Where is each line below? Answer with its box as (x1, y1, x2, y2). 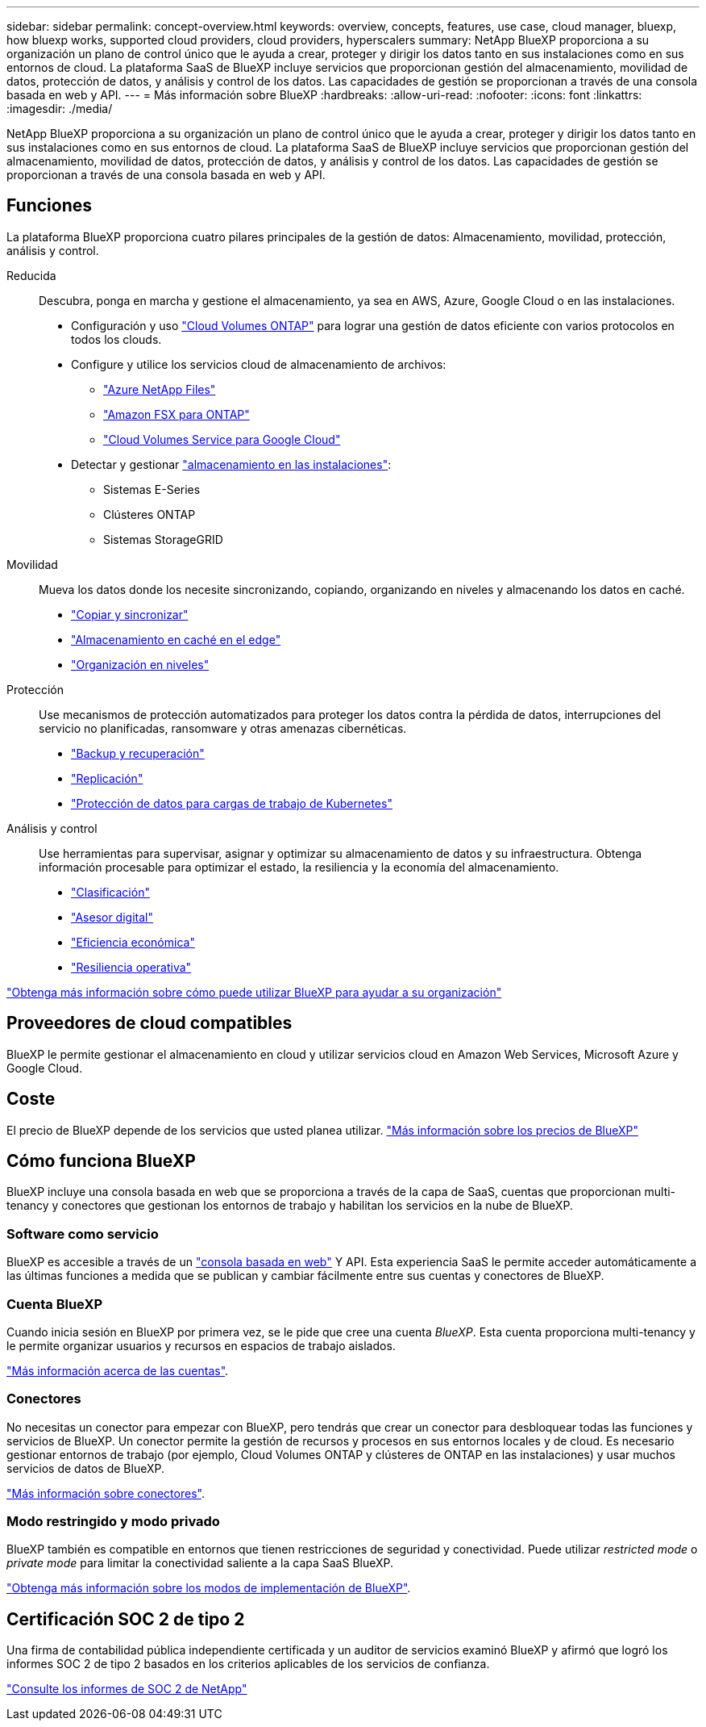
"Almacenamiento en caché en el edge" (71, 632, 281, 646)
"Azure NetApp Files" (103, 382, 216, 396)
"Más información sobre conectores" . (6, 1486, 205, 1500)
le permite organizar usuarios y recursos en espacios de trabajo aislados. (6, 1338, 396, 1353)
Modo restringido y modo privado (6, 1513, 220, 1529)
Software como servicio (6, 1225, 159, 1242)
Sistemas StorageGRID (103, 532, 223, 546)
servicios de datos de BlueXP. (6, 1461, 164, 1475)
